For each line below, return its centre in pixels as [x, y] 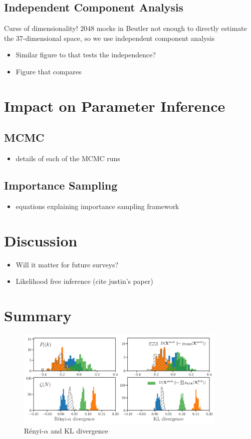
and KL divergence [79, 431]
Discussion [41, 240]
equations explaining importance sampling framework [97, 206]
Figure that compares [49, 71]
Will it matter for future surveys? [67, 264]
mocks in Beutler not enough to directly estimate [172, 28]
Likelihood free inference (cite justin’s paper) [84, 281]
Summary [38, 316]
